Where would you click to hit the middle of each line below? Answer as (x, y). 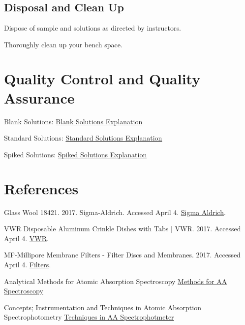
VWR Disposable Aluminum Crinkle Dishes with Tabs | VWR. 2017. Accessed (122, 229)
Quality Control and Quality (102, 78)
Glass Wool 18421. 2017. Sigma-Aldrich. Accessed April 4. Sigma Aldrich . (115, 212)
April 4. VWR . (26, 238)
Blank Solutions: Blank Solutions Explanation (73, 121)
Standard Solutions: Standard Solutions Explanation (83, 138)
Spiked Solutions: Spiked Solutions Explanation (76, 154)
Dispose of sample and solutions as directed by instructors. (92, 28)
